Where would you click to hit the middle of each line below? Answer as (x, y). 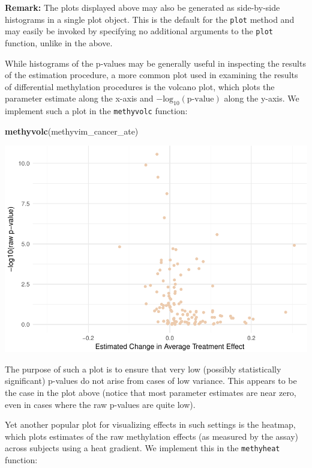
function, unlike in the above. (59, 42)
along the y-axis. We (262, 98)
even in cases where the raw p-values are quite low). (100, 404)
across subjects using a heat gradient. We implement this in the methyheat (142, 448)
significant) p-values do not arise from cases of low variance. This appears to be (151, 381)
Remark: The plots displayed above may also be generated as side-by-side (142, 7)
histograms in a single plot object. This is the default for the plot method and (150, 19)
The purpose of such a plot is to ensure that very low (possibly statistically (143, 369)
